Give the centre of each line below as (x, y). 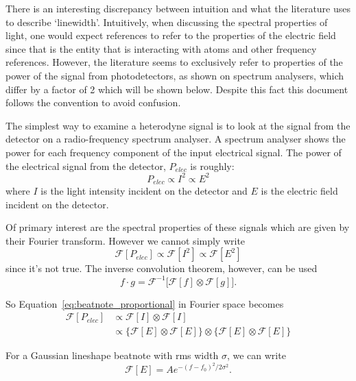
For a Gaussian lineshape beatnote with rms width (112, 355)
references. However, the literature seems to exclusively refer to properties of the (174, 62)
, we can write (256, 355)
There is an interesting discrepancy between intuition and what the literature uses (178, 8)
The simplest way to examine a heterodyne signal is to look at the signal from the (178, 125)
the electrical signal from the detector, (86, 165)
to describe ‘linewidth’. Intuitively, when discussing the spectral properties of (167, 22)
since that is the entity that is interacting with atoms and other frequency (161, 48)
